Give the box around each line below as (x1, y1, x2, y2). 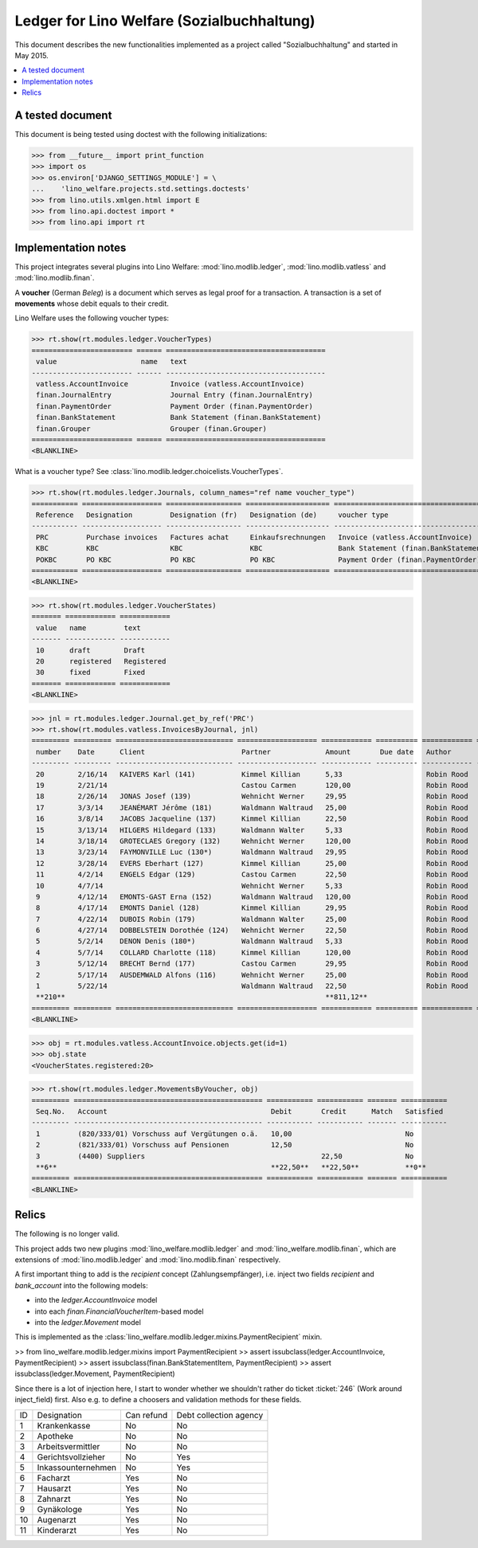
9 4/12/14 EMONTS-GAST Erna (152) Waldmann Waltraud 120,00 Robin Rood (36, 892, 469, 901)
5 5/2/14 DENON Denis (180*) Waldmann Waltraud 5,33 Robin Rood (36, 937, 469, 946)
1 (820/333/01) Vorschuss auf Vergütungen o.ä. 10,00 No (36, 1129, 414, 1138)
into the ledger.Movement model (34, 1317, 141, 1327)
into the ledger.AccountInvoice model (34, 1295, 158, 1305)
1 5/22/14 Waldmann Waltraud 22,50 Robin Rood (36, 982, 469, 991)
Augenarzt (37, 1514, 76, 1525)
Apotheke (37, 1430, 74, 1441)
